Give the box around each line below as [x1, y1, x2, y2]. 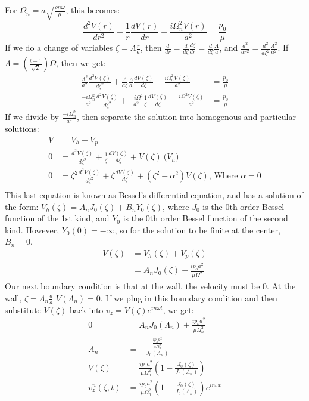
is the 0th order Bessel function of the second [123, 212, 288, 224]
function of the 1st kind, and [5, 212, 110, 224]
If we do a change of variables [5, 41, 113, 54]
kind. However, [5, 223, 60, 236]
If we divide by [5, 110, 59, 123]
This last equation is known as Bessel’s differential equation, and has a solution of [5, 188, 304, 200]
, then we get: [56, 57, 106, 69]
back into [69, 303, 104, 316]
